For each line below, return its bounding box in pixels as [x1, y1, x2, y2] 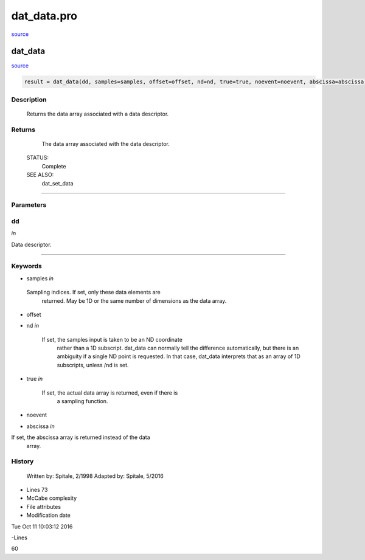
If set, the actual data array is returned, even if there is [41, 389, 178, 396]
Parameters [11, 201, 47, 209]
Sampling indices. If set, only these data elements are [26, 289, 161, 296]
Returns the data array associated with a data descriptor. [26, 110, 169, 117]
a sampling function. [57, 398, 108, 405]
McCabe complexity [26, 494, 77, 502]
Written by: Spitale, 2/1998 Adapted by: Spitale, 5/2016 [26, 472, 164, 480]
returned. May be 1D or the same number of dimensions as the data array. [41, 297, 227, 304]
